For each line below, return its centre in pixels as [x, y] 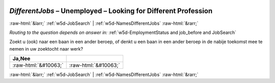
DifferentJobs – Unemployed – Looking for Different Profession [111, 11]
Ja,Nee [21, 59]
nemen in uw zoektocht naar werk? [46, 49]
